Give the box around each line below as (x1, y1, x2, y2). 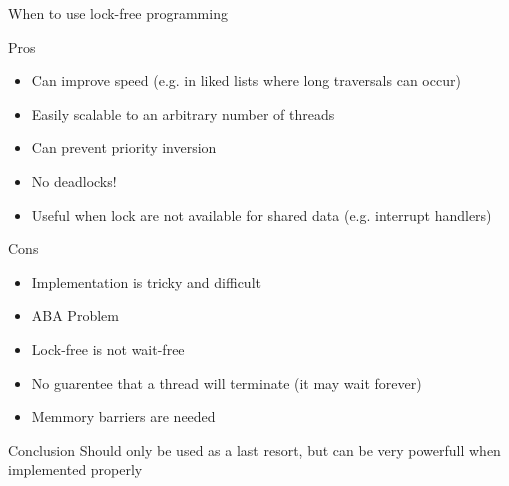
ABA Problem (31, 305, 119, 326)
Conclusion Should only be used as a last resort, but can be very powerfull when (8, 439, 501, 460)
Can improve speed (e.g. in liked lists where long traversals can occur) (31, 70, 461, 91)
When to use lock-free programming (8, 3, 228, 23)
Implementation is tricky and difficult (31, 271, 261, 292)
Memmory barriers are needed (31, 406, 216, 427)
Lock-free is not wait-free (31, 338, 185, 359)
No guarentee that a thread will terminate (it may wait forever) (31, 372, 422, 393)
